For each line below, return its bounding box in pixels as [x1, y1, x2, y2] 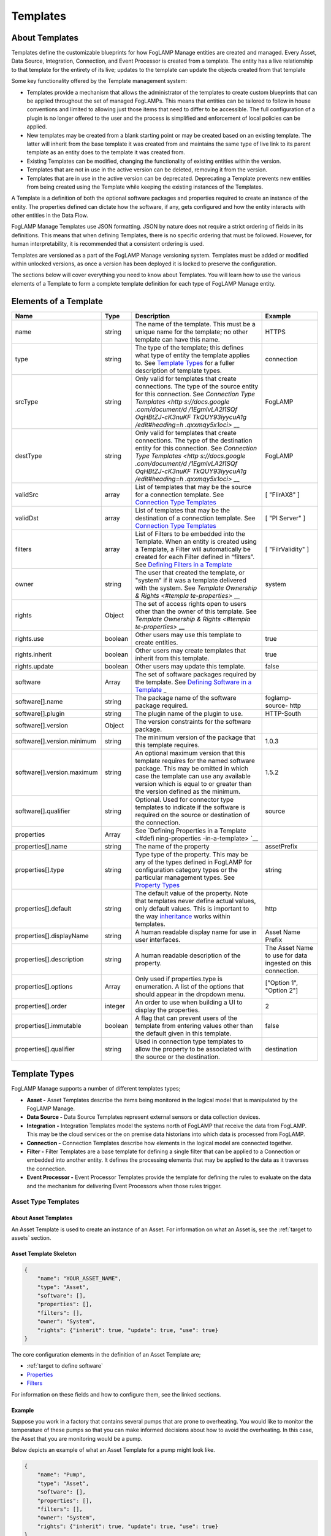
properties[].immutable [15, 1021, 82, 1030]
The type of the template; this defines [135, 343, 244, 351]
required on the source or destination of [135, 810, 251, 819]
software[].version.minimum [15, 737, 96, 745]
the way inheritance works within [135, 912, 231, 920]
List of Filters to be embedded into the [135, 529, 245, 538]
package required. [135, 701, 188, 710]
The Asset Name [265, 943, 314, 952]
